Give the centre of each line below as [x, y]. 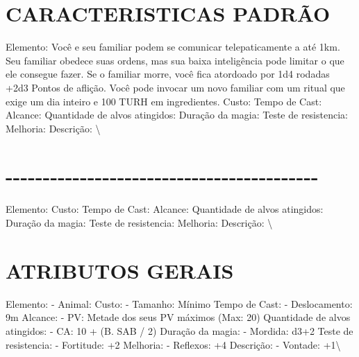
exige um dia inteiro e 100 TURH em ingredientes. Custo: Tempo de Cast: [164, 101]
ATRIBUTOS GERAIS [120, 270]
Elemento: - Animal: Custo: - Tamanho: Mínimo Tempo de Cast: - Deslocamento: [179, 303]
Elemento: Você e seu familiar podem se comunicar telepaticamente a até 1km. [173, 47]
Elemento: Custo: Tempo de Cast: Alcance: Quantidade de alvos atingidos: [165, 209]
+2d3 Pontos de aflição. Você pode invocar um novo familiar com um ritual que [175, 87]
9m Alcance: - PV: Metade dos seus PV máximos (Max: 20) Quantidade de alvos [178, 317]
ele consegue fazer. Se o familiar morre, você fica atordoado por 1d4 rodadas [168, 74]
